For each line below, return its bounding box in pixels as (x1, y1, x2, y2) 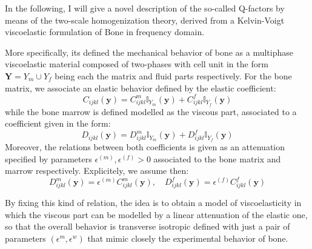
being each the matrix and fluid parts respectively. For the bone (55, 69, 292, 82)
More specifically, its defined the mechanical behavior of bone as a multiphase (5, 45, 293, 58)
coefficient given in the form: (5, 117, 111, 130)
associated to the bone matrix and (153, 152, 281, 165)
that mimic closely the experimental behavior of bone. (87, 231, 288, 244)
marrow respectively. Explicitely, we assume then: (5, 164, 189, 177)
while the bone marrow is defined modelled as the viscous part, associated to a (5, 105, 297, 118)
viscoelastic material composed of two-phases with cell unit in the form (5, 58, 268, 70)
